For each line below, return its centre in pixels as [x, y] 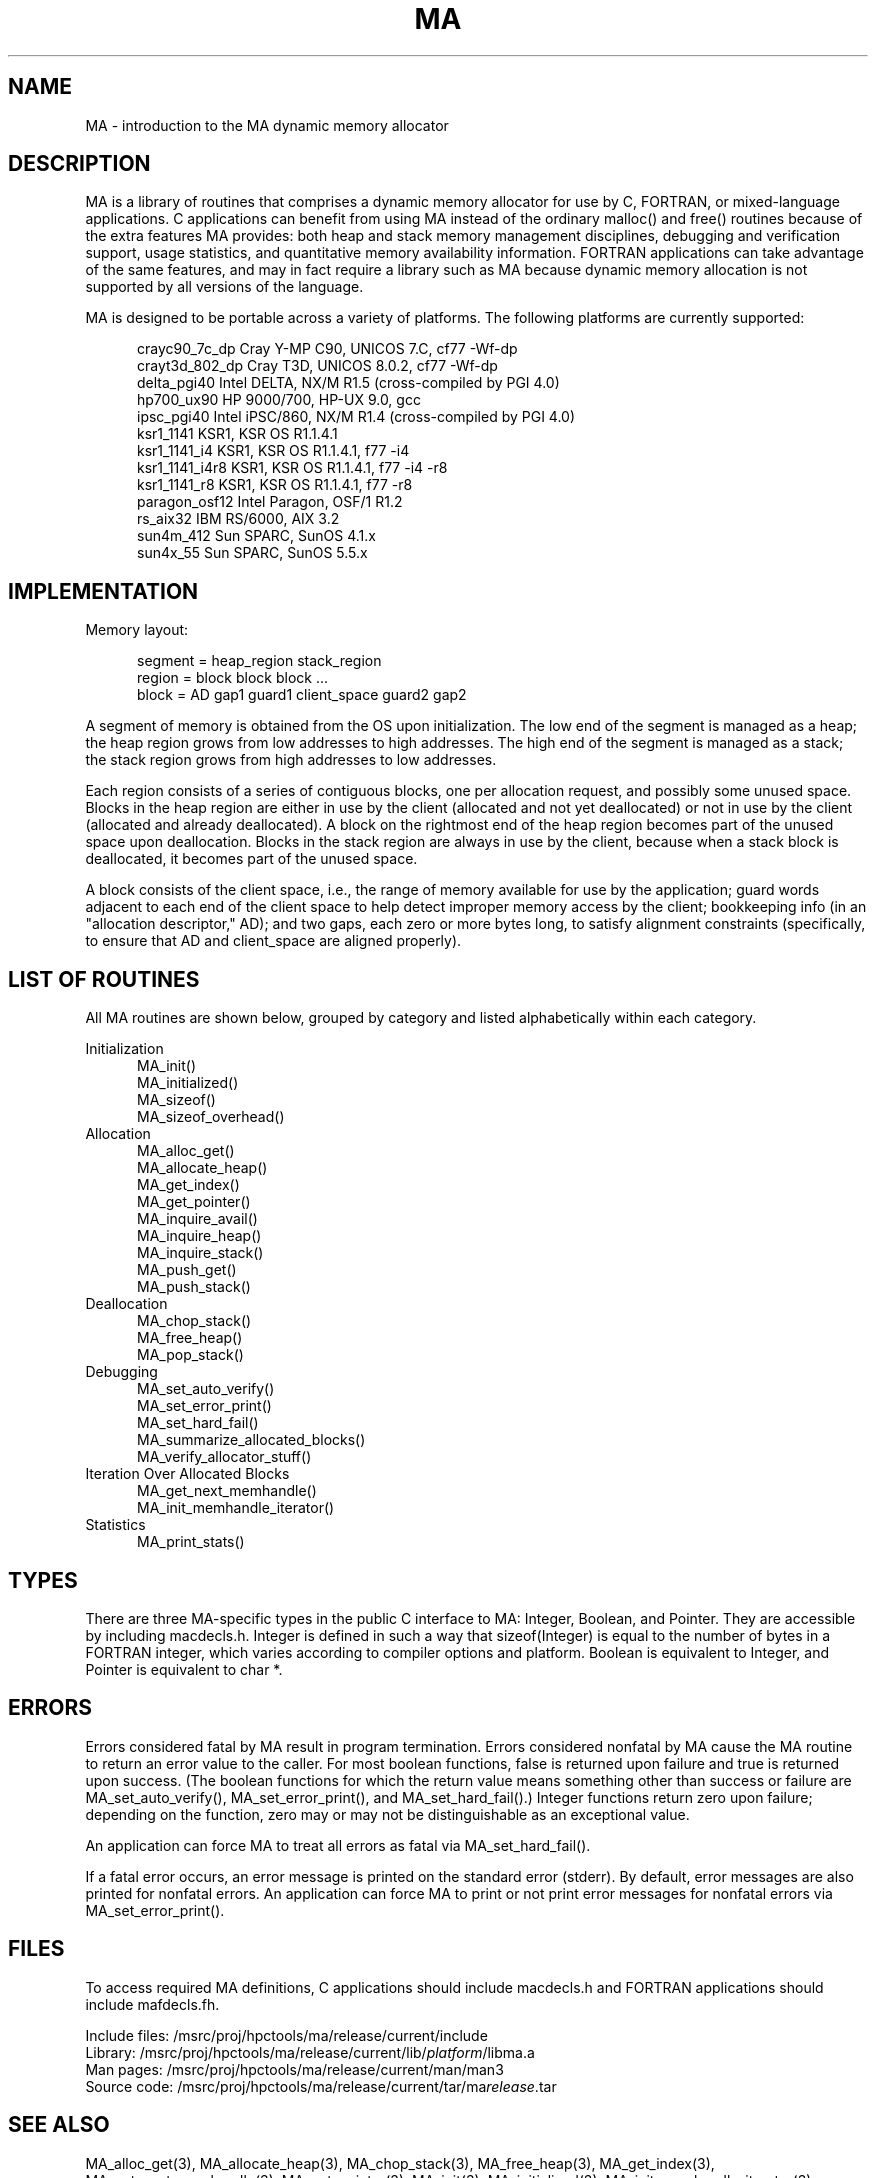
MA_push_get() [187, 1270]
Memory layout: [137, 630]
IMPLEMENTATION [103, 591]
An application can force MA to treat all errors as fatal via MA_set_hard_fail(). [338, 1845]
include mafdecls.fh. [152, 2004]
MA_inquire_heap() [199, 1236]
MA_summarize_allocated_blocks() [251, 1440]
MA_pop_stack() [190, 1355]
